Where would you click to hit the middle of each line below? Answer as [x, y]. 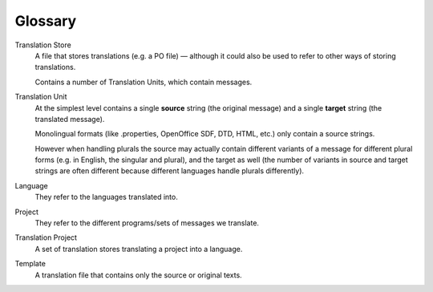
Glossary [46, 21]
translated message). [70, 119]
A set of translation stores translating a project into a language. [139, 249]
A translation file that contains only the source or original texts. [138, 275]
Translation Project [46, 237]
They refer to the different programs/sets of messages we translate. [147, 223]
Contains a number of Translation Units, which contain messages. [144, 82]
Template [30, 264]
